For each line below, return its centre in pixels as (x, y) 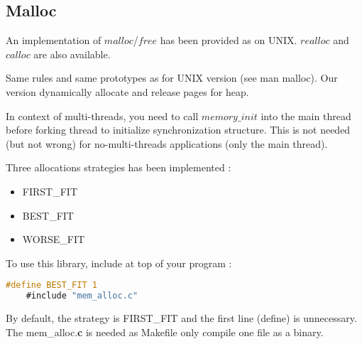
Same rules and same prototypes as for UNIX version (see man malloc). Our (172, 78)
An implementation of (54, 40)
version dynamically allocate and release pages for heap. (127, 91)
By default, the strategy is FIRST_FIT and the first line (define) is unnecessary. (181, 318)
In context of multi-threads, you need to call (102, 115)
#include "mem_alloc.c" (82, 296)
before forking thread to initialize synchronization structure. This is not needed (178, 130)
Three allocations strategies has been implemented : (119, 167)
